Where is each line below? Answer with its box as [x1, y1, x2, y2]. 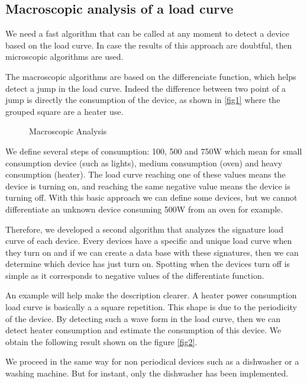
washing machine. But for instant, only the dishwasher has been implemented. [5, 367, 289, 379]
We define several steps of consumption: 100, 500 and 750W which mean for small [5, 144, 302, 157]
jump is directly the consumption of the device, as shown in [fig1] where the [5, 94, 280, 106]
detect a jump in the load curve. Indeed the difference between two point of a [5, 82, 286, 94]
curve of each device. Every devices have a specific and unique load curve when [5, 234, 292, 247]
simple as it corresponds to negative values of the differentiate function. [5, 269, 264, 281]
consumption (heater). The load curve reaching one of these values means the [5, 168, 286, 181]
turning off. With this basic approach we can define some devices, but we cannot [5, 191, 298, 204]
